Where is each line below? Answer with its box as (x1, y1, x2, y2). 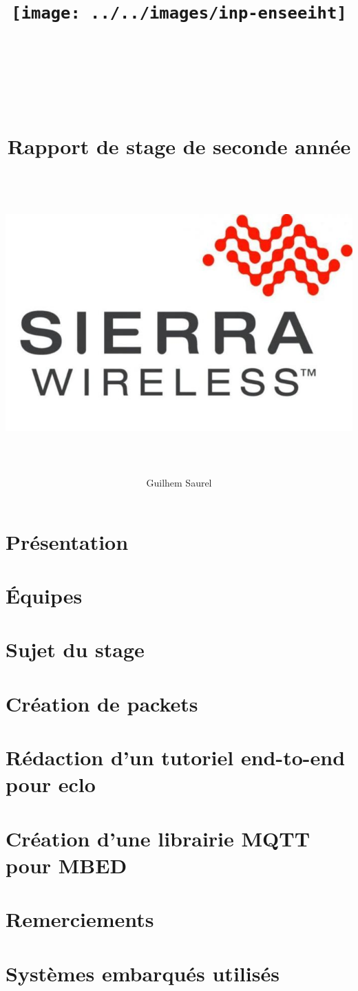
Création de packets (6, 689, 198, 717)
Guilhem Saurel (146, 475, 212, 489)
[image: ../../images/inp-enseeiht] (11, 3, 347, 23)
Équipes (6, 581, 83, 609)
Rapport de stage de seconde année (7, 132, 351, 160)
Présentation (6, 527, 129, 555)
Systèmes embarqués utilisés (6, 959, 280, 987)
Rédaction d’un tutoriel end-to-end (6, 743, 346, 771)
